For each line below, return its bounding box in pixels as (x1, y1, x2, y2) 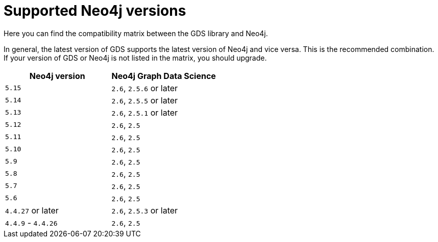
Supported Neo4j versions (4, 2, 186, 19)
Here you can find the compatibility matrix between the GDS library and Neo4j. (4, 29, 268, 38)
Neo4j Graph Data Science (111, 70, 216, 81)
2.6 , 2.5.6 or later (111, 83, 178, 93)
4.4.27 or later (5, 205, 59, 216)
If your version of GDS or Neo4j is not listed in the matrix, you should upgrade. (4, 53, 267, 62)
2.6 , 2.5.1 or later (111, 107, 178, 118)
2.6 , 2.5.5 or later (111, 95, 178, 105)
